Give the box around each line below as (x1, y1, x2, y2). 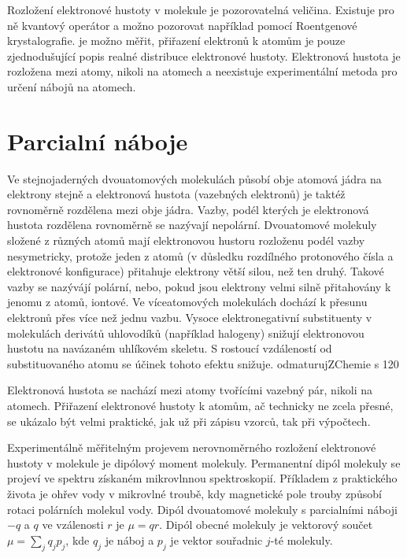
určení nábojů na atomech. (7, 78, 136, 94)
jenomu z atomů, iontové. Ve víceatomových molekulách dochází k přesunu (7, 294, 368, 310)
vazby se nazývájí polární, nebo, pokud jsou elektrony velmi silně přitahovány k (7, 278, 391, 294)
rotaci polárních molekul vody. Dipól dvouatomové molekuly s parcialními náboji (7, 501, 398, 517)
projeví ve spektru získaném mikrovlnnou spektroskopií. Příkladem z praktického (7, 470, 398, 486)
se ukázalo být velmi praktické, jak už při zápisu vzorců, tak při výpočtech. (7, 412, 371, 429)
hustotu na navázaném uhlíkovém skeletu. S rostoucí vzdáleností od (7, 340, 332, 357)
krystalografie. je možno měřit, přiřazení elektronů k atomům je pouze (7, 32, 346, 49)
